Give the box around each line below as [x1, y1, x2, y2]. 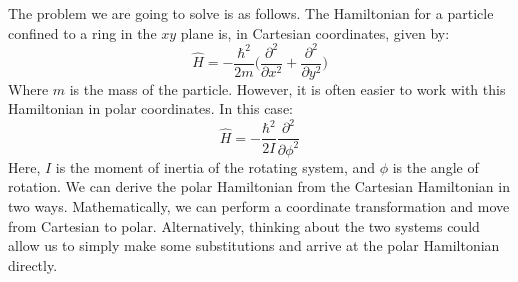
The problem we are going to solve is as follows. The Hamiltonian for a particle [8, 3, 494, 23]
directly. [8, 254, 58, 275]
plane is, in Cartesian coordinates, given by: [180, 22, 450, 43]
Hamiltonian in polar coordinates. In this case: [8, 98, 293, 119]
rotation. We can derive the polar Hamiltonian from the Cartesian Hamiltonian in [8, 176, 510, 197]
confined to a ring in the [8, 22, 157, 43]
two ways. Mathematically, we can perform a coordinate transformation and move [8, 196, 510, 217]
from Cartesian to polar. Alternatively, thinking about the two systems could [8, 215, 480, 236]
